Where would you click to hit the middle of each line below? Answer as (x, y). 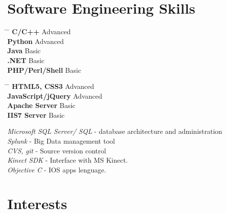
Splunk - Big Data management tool (61, 141)
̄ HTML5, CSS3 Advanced (51, 86)
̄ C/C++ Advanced (39, 32)
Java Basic (24, 51)
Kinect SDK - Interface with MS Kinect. (68, 160)
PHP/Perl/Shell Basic (44, 70)
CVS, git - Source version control (57, 150)
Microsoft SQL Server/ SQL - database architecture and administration (115, 131)
